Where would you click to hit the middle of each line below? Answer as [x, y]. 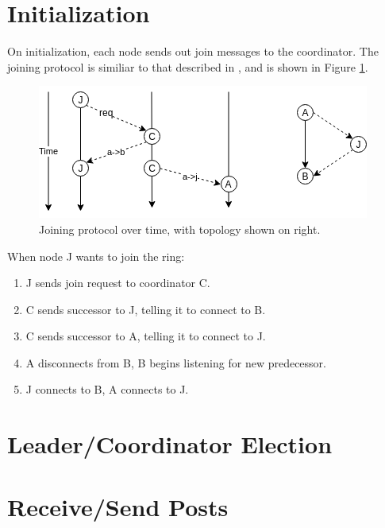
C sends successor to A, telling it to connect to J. [146, 336]
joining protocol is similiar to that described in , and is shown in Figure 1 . [188, 66]
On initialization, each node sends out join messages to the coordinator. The [193, 51]
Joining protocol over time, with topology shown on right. [180, 229]
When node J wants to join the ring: [96, 256]
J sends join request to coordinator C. [118, 283]
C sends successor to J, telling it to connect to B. [146, 309]
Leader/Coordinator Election [170, 444]
